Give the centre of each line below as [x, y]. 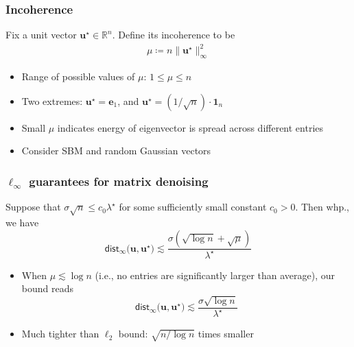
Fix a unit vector [41, 35]
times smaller [226, 334]
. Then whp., [322, 207]
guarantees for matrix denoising [119, 181]
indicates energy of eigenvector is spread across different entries [190, 127]
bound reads [47, 288]
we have [22, 222]
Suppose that [33, 207]
